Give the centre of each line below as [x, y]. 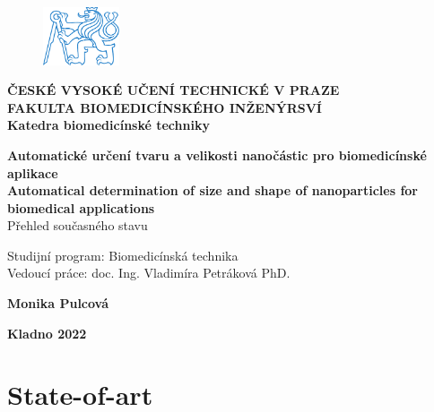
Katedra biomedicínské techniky [108, 125]
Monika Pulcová [58, 303]
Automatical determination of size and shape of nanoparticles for [213, 190]
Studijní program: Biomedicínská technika [123, 255]
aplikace [33, 172]
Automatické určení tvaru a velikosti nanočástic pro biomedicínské [217, 154]
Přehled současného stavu [78, 225]
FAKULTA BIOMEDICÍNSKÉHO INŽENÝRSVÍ [165, 107]
